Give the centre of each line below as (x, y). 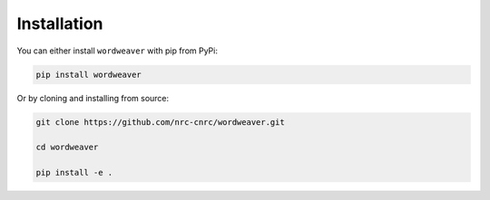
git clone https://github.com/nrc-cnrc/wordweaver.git (160, 122)
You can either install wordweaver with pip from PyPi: (117, 51)
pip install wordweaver (89, 74)
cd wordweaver (67, 148)
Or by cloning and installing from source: (93, 98)
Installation (60, 24)
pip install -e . (74, 173)
